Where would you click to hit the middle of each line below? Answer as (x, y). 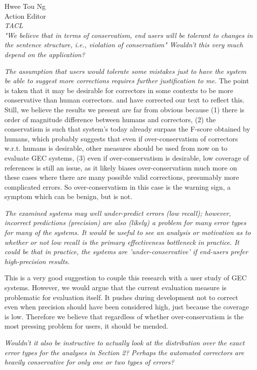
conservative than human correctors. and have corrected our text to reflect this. (125, 100)
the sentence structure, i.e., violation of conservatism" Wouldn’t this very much (124, 45)
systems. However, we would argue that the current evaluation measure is (116, 287)
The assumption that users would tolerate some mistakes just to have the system (126, 71)
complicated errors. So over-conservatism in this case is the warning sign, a (118, 186)
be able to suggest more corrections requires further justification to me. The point (127, 81)
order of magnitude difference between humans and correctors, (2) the (110, 119)
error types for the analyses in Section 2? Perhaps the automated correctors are (124, 352)
